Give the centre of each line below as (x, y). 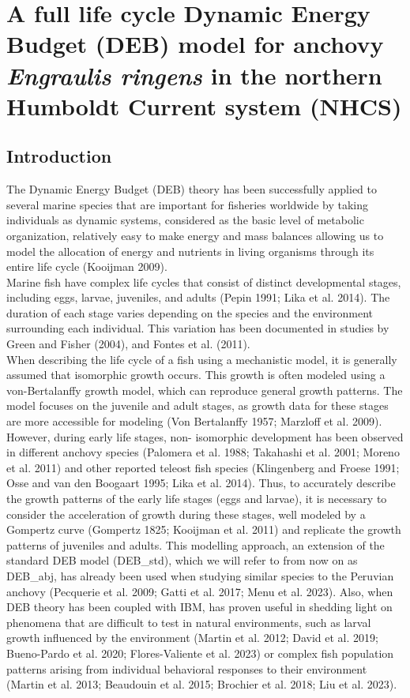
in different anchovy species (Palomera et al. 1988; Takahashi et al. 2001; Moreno (203, 452)
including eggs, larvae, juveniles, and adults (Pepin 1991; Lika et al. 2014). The (198, 297)
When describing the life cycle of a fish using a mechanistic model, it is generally (202, 359)
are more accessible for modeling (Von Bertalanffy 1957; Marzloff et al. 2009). (194, 421)
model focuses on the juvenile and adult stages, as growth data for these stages (197, 405)
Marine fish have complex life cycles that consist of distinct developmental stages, (204, 281)
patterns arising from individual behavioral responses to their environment (187, 668)
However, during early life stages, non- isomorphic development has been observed (205, 436)
